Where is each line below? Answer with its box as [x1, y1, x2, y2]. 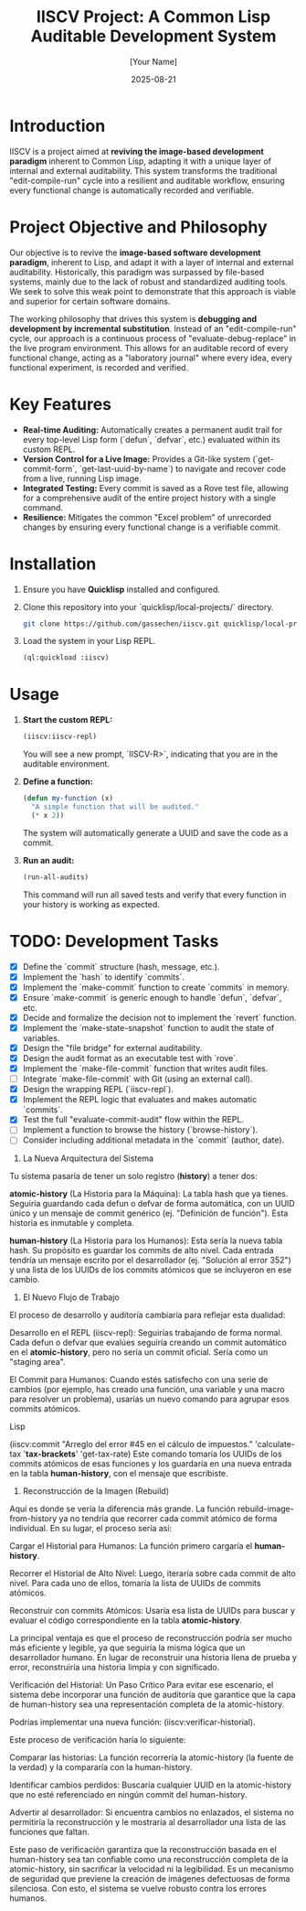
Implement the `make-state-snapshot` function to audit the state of [22, 1022, 275, 1033]
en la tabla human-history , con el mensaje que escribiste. [9, 1468, 228, 1479]
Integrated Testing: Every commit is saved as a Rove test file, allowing [22, 482, 290, 493]
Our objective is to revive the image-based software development [9, 247, 261, 258]
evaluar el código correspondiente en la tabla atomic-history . [9, 1615, 242, 1626]
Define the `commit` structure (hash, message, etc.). [22, 961, 220, 972]
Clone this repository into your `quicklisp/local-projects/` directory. [22, 601, 274, 612]
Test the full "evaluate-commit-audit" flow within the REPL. [22, 1114, 245, 1125]
